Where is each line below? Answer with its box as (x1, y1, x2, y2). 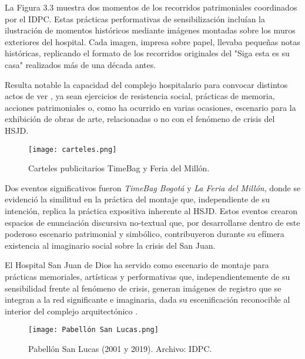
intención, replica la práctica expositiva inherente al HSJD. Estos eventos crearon (5, 204, 298, 216)
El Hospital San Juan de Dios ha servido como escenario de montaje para (5, 259, 269, 271)
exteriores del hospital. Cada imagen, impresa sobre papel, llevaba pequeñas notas (5, 35, 300, 48)
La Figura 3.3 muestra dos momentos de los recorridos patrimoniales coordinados (5, 1, 297, 13)
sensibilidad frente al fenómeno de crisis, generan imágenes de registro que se (5, 282, 281, 294)
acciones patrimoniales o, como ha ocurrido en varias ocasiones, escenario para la (5, 101, 296, 113)
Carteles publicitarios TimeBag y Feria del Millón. (28, 162, 210, 174)
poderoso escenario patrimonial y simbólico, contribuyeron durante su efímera (5, 228, 284, 240)
